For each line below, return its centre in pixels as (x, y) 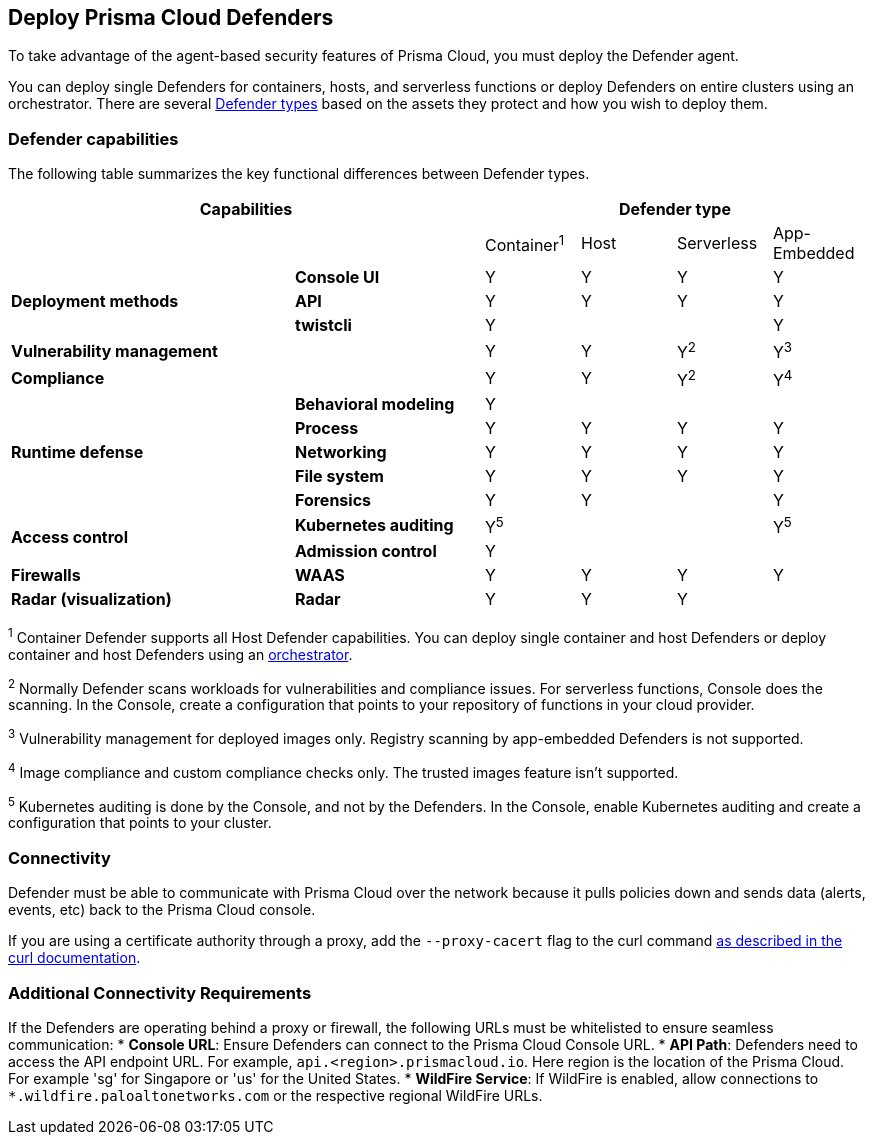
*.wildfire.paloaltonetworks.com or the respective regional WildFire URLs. (275, 1095)
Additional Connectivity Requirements (160, 992)
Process (327, 427)
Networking (341, 451)
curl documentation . (74, 958)
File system (339, 475)
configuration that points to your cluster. (140, 823)
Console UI (337, 277)
